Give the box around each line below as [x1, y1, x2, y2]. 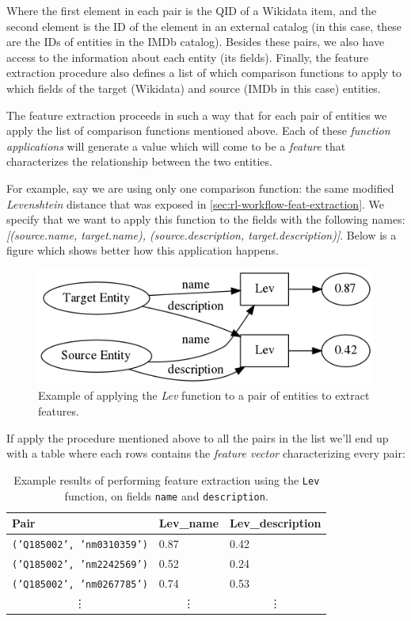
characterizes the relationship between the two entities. [6, 153, 272, 170]
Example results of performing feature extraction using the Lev [13, 471, 320, 488]
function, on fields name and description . [64, 487, 268, 504]
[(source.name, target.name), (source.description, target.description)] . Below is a [6, 226, 397, 243]
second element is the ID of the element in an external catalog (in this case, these [6, 17, 402, 34]
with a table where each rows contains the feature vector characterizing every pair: [6, 445, 405, 462]
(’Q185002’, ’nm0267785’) [12, 578, 148, 590]
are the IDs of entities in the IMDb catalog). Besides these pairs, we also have [6, 33, 385, 50]
